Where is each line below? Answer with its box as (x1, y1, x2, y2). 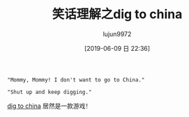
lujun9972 (103, 29, 132, 38)
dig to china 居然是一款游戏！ (7, 102, 92, 110)
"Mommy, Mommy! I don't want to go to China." (7, 76, 145, 84)
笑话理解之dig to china (52, 6, 183, 22)
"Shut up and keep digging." (7, 88, 92, 95)
